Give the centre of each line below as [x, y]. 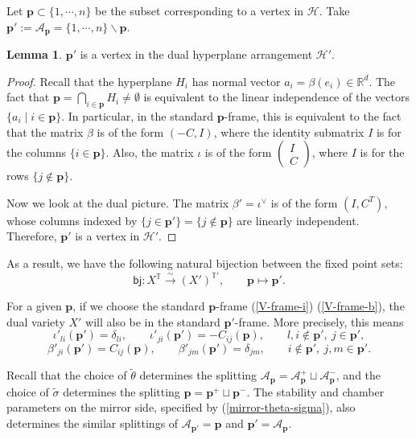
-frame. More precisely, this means [319, 321]
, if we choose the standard [139, 306]
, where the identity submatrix [289, 131]
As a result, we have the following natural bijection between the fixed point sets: [205, 263]
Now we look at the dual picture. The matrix [118, 202]
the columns [36, 152]
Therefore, [32, 236]
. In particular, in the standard [137, 116]
